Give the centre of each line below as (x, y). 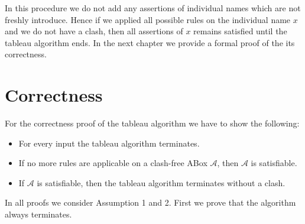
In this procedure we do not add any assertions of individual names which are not (153, 8)
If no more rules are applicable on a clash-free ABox (113, 163)
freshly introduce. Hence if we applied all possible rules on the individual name (148, 19)
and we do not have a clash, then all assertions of (94, 31)
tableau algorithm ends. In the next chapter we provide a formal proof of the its (150, 42)
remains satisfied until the (240, 31)
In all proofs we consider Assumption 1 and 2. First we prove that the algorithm (150, 202)
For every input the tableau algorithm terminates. (109, 143)
